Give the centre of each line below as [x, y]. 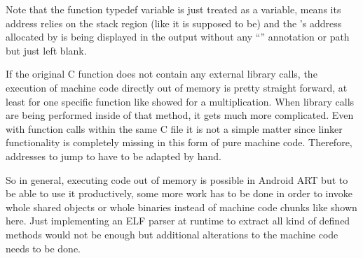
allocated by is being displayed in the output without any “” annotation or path [178, 37]
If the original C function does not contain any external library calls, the [162, 74]
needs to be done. [43, 248]
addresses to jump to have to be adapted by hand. [114, 156]
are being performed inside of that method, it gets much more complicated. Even [180, 115]
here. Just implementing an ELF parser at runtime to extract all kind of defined [178, 221]
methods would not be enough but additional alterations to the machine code [172, 234]
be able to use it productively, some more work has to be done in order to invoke [179, 193]
